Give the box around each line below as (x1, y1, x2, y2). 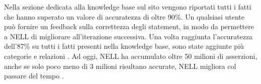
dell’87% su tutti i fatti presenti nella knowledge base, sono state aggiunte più (4, 41, 244, 51)
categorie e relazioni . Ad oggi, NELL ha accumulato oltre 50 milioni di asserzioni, (4, 50, 257, 61)
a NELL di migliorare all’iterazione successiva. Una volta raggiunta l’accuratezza (4, 31, 253, 41)
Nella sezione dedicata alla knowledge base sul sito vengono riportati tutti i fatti (4, 2, 251, 12)
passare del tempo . (4, 70, 64, 81)
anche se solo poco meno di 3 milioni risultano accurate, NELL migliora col (4, 60, 236, 71)
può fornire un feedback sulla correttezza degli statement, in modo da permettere (4, 21, 254, 32)
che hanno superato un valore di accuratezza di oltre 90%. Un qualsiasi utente (4, 11, 244, 22)
